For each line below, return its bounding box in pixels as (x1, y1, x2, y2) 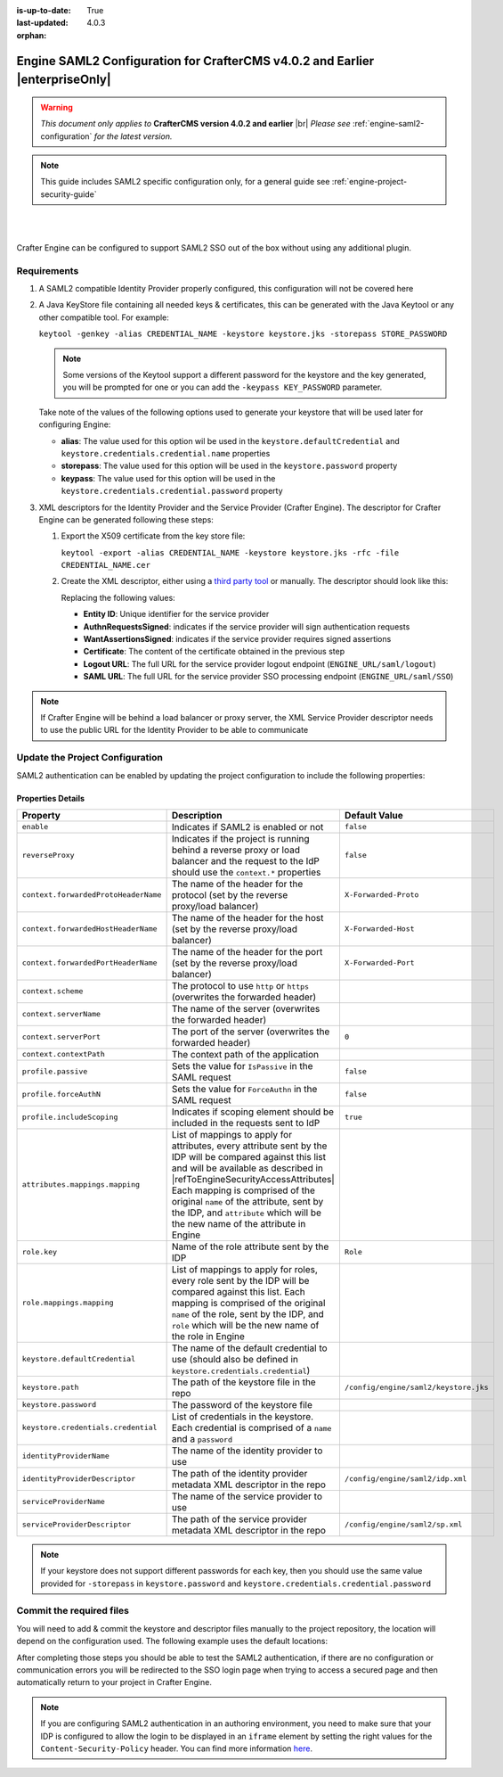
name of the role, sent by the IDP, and (171, 1307, 324, 1320)
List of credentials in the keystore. (171, 1410, 314, 1422)
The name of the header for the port (171, 945, 323, 958)
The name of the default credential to (171, 1342, 329, 1354)
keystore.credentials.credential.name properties (61, 448, 271, 458)
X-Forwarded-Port (344, 958, 415, 967)
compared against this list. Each (171, 1285, 306, 1297)
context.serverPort (21, 1032, 101, 1042)
